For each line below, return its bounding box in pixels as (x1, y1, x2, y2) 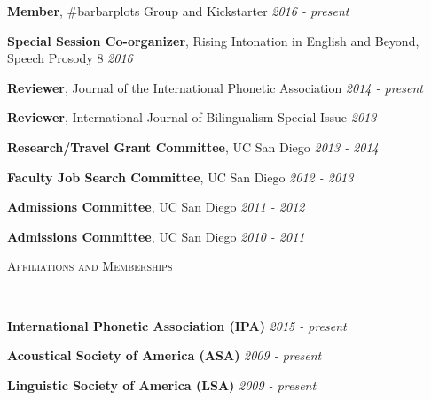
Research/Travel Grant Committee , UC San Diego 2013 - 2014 (7, 137, 379, 156)
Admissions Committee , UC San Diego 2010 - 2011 (7, 227, 305, 245)
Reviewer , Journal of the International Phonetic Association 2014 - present (7, 78, 423, 96)
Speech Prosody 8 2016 (7, 49, 133, 67)
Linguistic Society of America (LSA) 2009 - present (7, 375, 317, 394)
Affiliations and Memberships (7, 257, 173, 275)
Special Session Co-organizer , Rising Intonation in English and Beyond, (7, 31, 419, 50)
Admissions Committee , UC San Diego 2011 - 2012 (7, 197, 305, 216)
